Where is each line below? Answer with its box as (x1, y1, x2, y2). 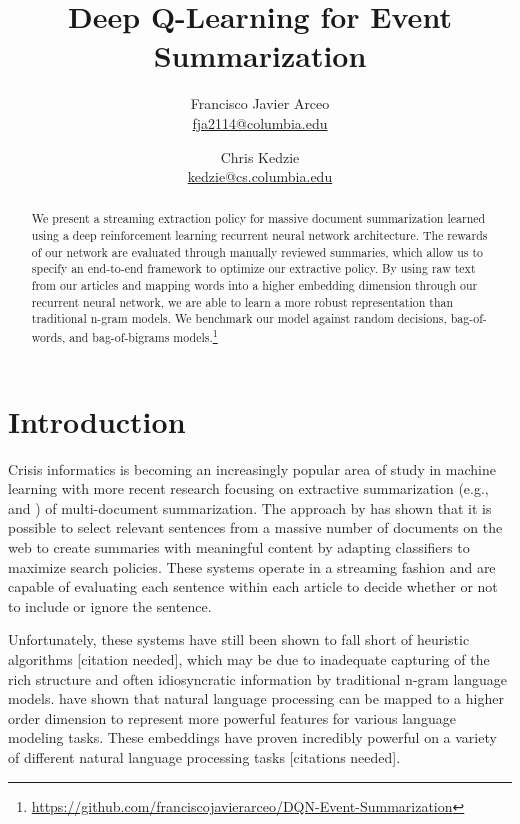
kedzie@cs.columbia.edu (187, 166, 333, 187)
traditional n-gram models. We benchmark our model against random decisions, (31, 310, 447, 327)
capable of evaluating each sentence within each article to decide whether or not (8, 576, 498, 597)
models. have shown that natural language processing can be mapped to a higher (8, 688, 504, 709)
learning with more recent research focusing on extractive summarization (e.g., (8, 478, 489, 499)
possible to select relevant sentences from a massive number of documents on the (8, 517, 503, 538)
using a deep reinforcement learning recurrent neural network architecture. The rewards (31, 227, 488, 244)
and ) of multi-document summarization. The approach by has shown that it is (8, 497, 492, 518)
